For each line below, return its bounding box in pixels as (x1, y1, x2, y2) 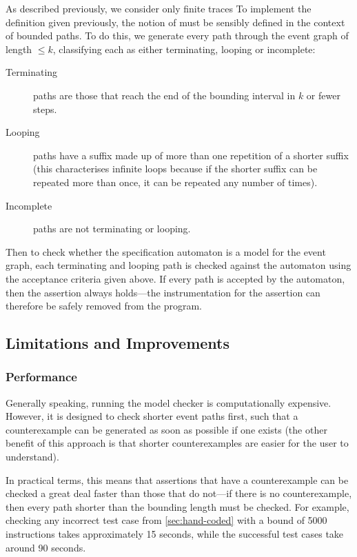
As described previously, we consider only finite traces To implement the (6, 1, 312, 15)
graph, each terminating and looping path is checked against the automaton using (6, 258, 351, 272)
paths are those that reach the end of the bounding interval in (33, 88, 296, 102)
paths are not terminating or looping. (33, 221, 191, 236)
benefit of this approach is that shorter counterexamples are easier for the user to (6, 436, 349, 450)
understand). (6, 449, 59, 464)
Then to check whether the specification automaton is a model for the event (6, 244, 326, 259)
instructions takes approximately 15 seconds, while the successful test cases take (6, 527, 344, 541)
